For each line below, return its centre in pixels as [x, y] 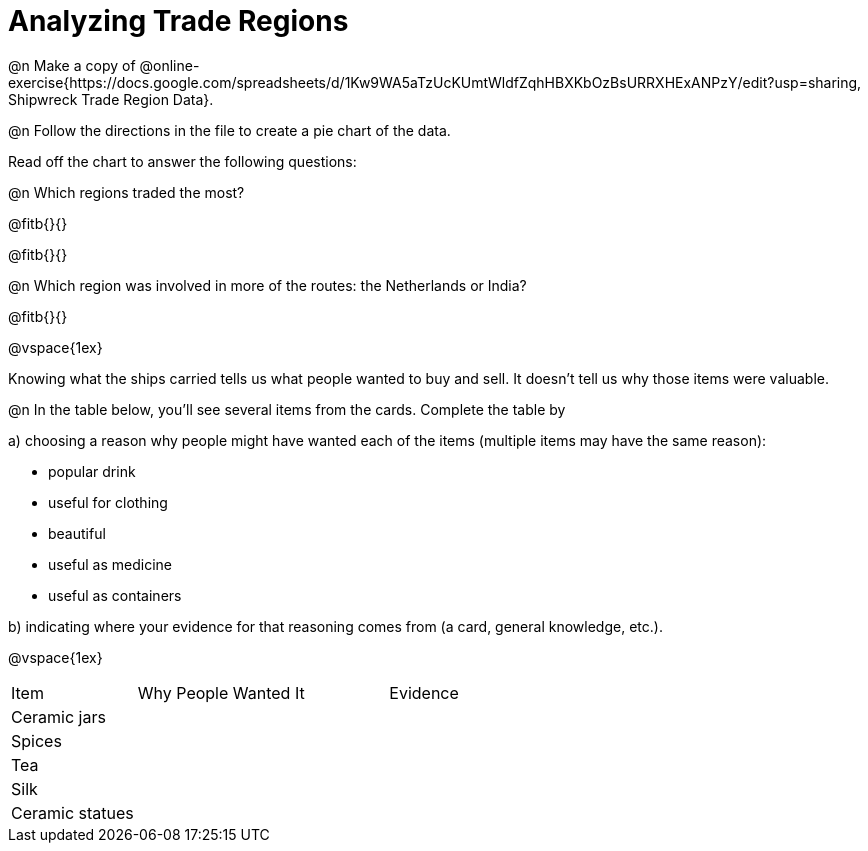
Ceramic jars [58, 716]
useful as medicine [110, 564]
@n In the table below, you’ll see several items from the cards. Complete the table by [287, 409]
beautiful [77, 533]
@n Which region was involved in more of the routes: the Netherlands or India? [267, 285]
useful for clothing [108, 502]
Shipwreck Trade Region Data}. [111, 99]
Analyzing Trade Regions [178, 21]
